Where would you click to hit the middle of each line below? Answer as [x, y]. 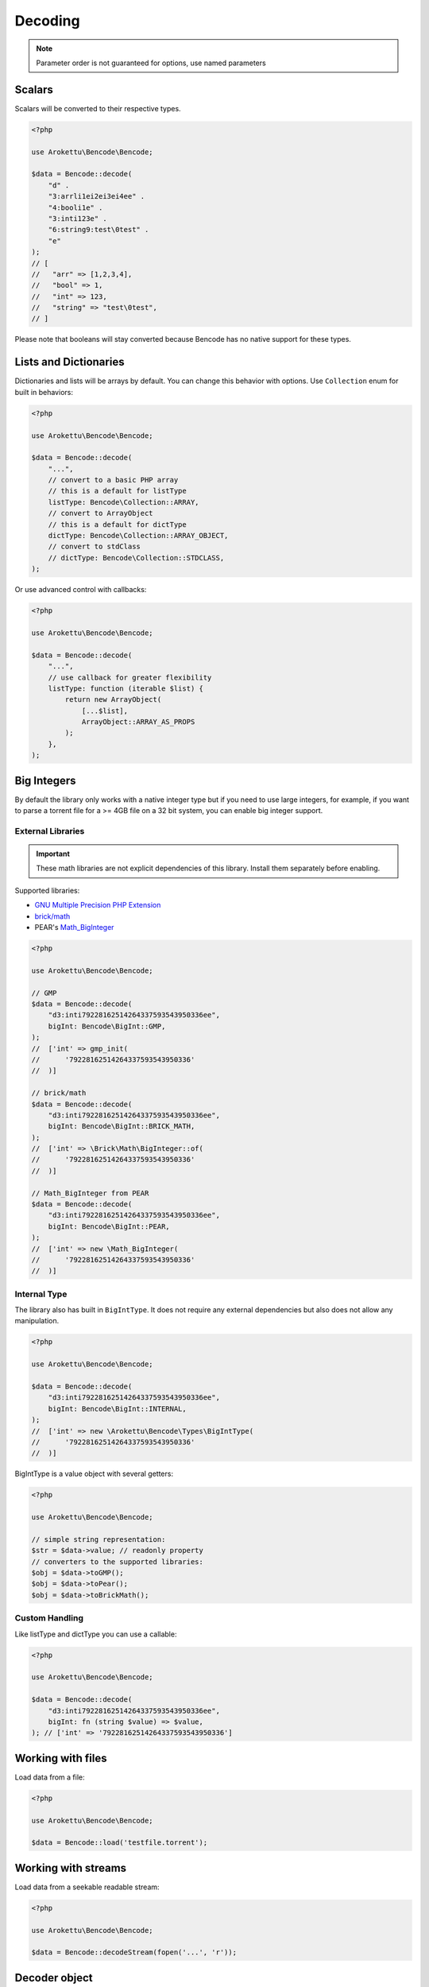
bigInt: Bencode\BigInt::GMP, [107, 1026]
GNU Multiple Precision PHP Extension [98, 905]
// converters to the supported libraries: [118, 1561]
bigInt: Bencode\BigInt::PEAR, [109, 1226]
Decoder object [54, 1978]
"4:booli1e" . [75, 207]
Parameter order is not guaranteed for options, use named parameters [151, 63]
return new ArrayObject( [113, 700]
